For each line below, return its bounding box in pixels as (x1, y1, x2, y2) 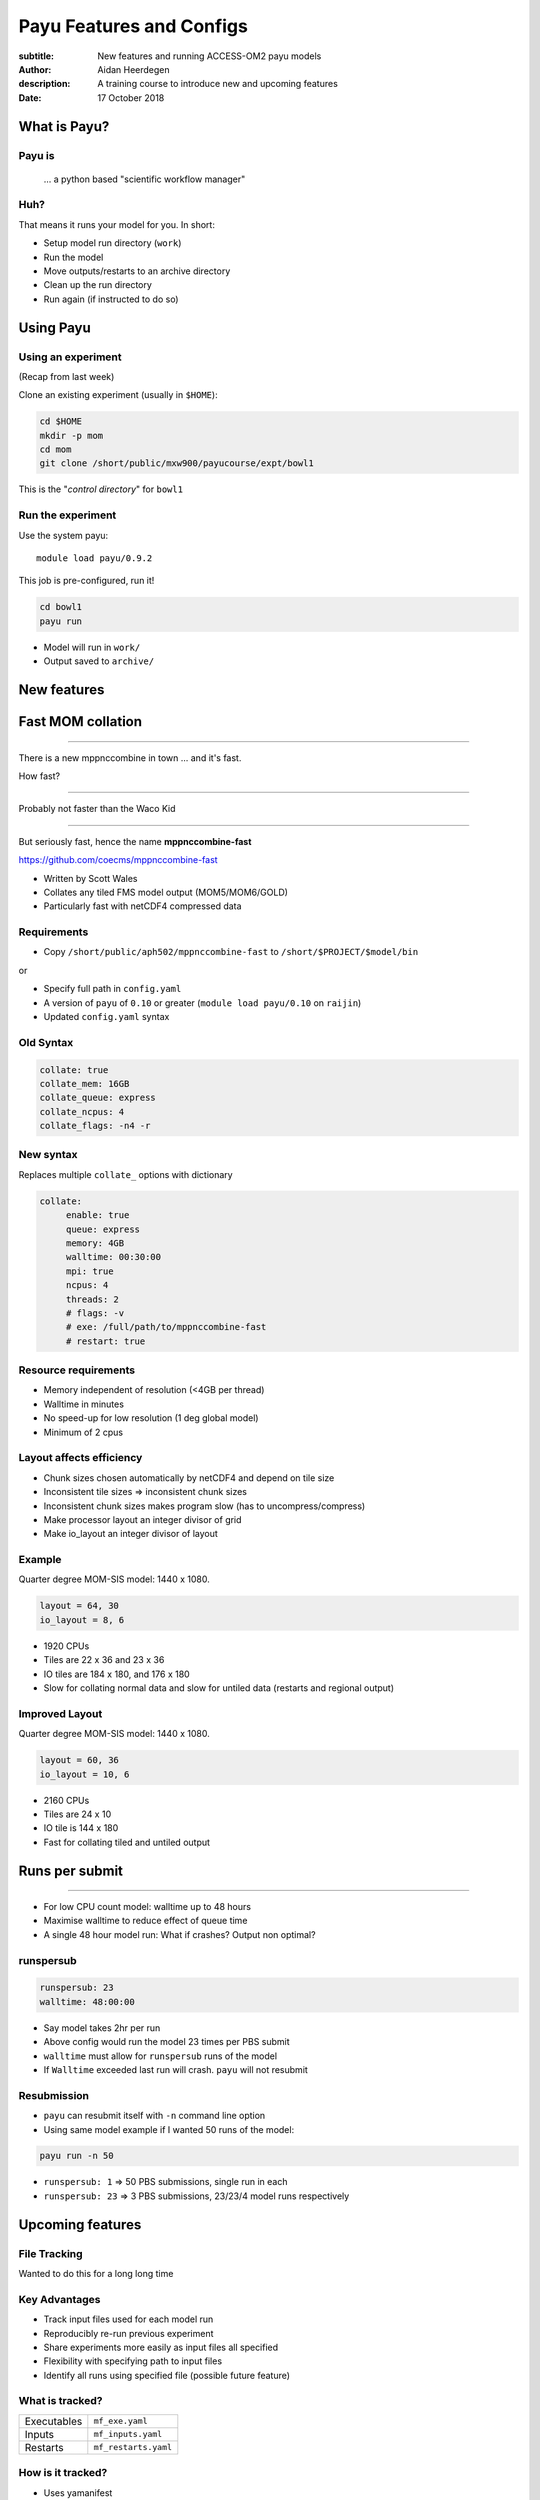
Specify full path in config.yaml (43, 983, 182, 995)
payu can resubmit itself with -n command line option (43, 2110, 266, 2122)
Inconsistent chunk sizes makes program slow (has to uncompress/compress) (43, 1500, 366, 1512)
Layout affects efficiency (18, 1451, 143, 1465)
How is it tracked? (18, 2466, 108, 2480)
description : (18, 78, 71, 90)
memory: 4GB (65, 1238, 125, 1249)
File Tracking (18, 2246, 84, 2260)
